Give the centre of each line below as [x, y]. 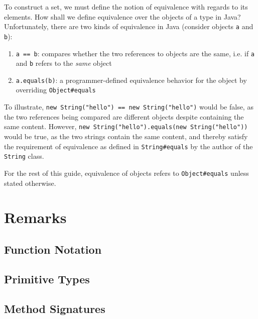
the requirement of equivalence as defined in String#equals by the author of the [128, 146]
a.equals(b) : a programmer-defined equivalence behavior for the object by [131, 80]
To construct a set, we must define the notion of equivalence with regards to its [126, 7]
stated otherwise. [30, 183]
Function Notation [53, 249]
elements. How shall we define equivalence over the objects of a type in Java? [122, 16]
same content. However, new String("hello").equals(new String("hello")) [126, 126]
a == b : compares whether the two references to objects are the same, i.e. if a [135, 53]
